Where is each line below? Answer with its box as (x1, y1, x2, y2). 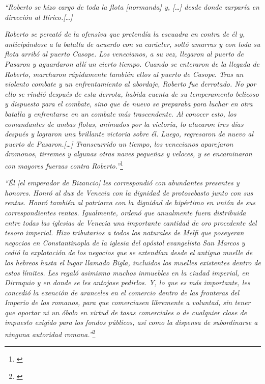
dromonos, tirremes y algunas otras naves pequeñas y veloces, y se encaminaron (5, 148, 252, 159)
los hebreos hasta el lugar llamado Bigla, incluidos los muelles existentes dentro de (5, 257, 261, 267)
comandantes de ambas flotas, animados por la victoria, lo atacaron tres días (5, 118, 244, 129)
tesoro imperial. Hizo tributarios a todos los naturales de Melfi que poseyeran (5, 227, 244, 238)
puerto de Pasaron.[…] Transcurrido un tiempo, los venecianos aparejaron (5, 138, 233, 149)
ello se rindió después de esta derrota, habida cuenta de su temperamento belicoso (5, 88, 259, 99)
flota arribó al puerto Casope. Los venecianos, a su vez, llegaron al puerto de (5, 48, 244, 59)
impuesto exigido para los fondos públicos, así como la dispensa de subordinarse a (5, 317, 258, 327)
